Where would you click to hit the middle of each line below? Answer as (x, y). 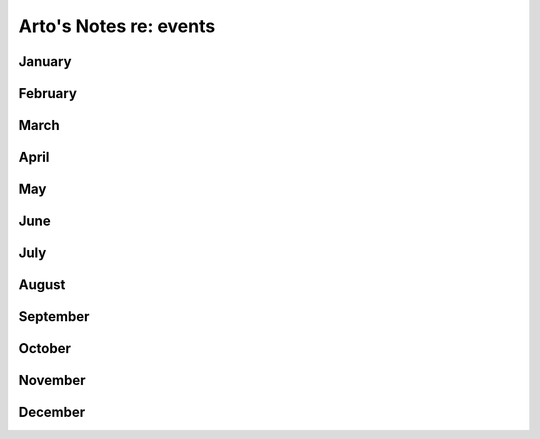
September (54, 316)
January (45, 61)
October (45, 348)
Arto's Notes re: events (117, 26)
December (52, 412)
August (42, 285)
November (52, 380)
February (47, 93)
